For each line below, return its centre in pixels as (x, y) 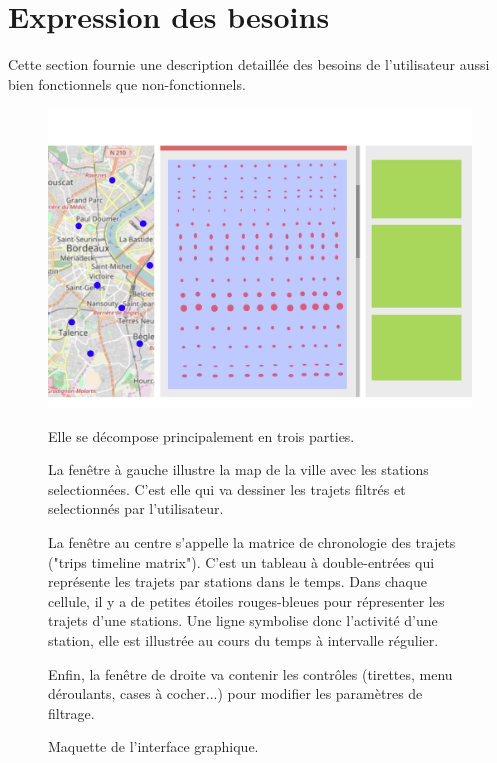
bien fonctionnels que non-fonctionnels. (127, 83)
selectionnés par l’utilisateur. (136, 508)
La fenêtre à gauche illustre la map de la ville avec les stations (238, 469)
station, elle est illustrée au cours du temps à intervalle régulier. (243, 640)
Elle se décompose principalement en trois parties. (201, 435)
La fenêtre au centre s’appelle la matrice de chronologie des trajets (252, 542)
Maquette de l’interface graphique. (153, 746)
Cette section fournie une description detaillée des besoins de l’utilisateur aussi (249, 64)
